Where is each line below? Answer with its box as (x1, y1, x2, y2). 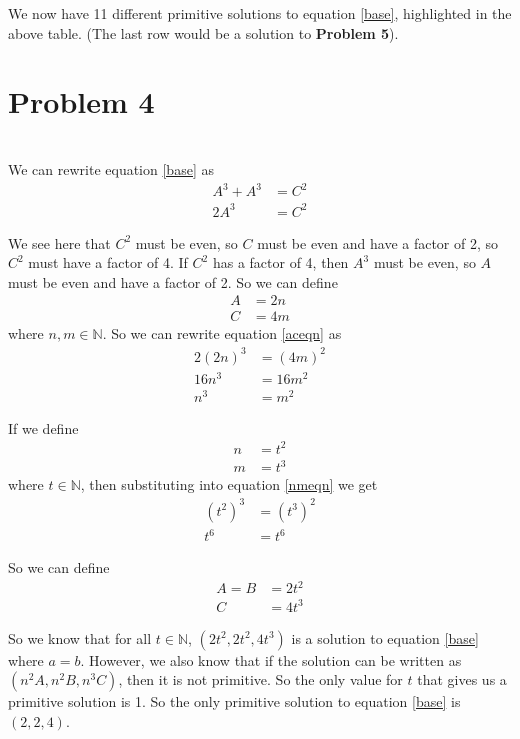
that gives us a (417, 669, 507, 690)
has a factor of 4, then (212, 252, 349, 273)
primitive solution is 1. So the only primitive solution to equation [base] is (8, 691, 461, 712)
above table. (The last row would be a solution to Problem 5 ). (8, 22, 399, 43)
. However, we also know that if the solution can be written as (80, 649, 462, 670)
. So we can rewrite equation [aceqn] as (102, 323, 342, 344)
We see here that (8, 232, 111, 253)
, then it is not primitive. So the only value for (118, 669, 403, 690)
